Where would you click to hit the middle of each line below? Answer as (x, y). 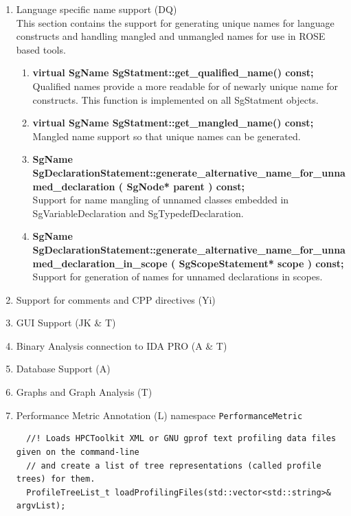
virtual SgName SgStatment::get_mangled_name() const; (173, 123)
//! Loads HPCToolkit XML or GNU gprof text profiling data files (181, 439)
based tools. (41, 49)
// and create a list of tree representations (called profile (174, 465)
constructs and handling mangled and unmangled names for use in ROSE (171, 36)
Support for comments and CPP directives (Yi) (116, 299)
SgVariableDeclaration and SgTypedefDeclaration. (138, 213)
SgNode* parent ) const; (186, 186)
